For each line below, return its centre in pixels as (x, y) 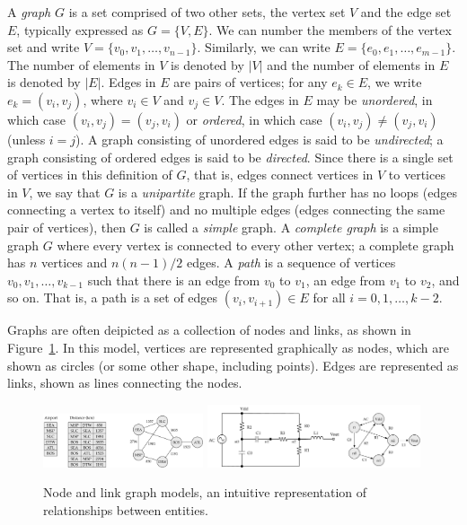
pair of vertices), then (66, 227)
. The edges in (260, 99)
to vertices (417, 175)
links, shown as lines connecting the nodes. (125, 383)
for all (329, 297)
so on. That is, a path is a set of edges (113, 297)
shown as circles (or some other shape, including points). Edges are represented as (233, 365)
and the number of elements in (351, 64)
